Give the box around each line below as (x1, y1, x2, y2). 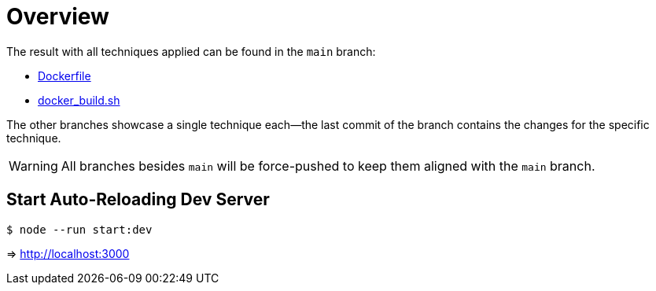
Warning (9, 157, 58, 174)
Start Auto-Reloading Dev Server (6, 190, 270, 210)
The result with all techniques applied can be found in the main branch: (6, 44, 376, 58)
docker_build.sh (38, 93, 120, 107)
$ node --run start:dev (6, 223, 153, 236)
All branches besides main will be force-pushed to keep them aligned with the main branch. (61, 157, 595, 174)
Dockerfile (38, 68, 91, 83)
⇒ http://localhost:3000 (6, 246, 130, 260)
